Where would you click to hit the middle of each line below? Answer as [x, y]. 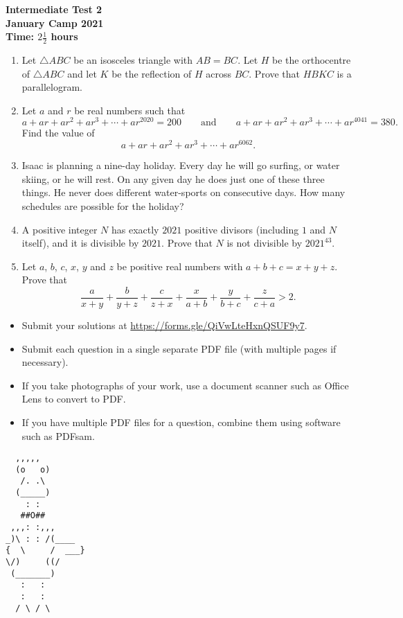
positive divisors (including [242, 229]
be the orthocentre [312, 60]
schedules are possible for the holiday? [103, 205]
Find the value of [58, 133]
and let [82, 73]
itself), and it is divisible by [80, 243]
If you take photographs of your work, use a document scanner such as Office [185, 385]
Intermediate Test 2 [54, 9]
